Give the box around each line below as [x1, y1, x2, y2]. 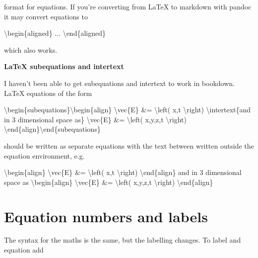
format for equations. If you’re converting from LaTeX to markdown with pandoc [4, 1, 252, 11]
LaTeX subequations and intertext [4, 61, 124, 72]
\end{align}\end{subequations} [4, 124, 101, 134]
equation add [4, 245, 44, 255]
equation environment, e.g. [4, 150, 85, 161]
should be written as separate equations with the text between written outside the [4, 140, 254, 151]
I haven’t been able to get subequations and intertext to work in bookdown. [4, 78, 235, 88]
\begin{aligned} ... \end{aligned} [4, 28, 106, 38]
